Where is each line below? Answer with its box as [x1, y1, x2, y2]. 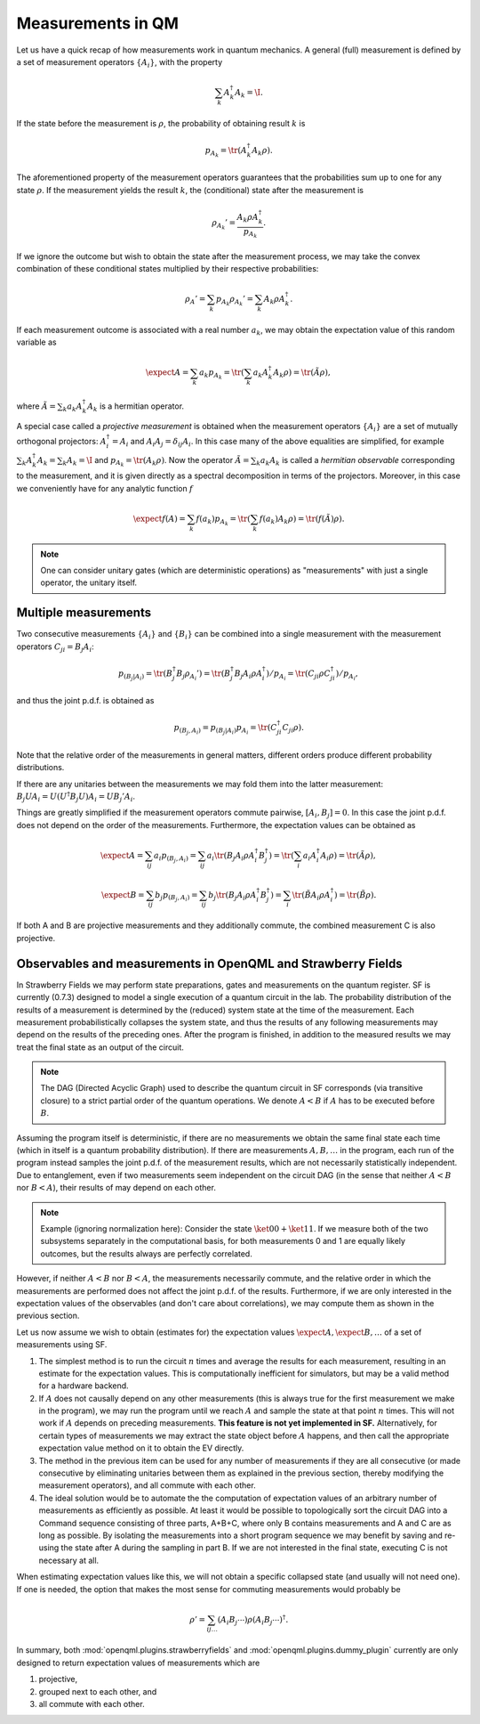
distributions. [16, 762, 65, 773]
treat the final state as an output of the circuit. [16, 1042, 184, 1053]
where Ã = [16, 401, 57, 411]
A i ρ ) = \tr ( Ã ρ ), [320, 850, 377, 863]
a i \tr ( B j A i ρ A [206, 850, 255, 863]
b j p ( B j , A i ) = [155, 890, 198, 903]
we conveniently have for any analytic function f [16, 483, 193, 493]
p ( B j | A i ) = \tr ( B [117, 668, 173, 681]
